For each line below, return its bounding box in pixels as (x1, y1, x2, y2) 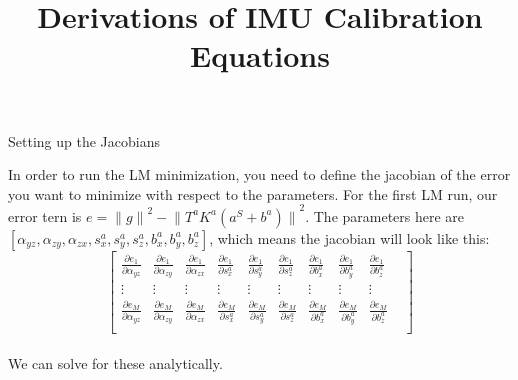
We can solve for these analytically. (8, 352, 223, 373)
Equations (190, 35, 330, 76)
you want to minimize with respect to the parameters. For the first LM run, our (8, 183, 498, 204)
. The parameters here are (305, 205, 465, 226)
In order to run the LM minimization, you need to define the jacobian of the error (8, 164, 511, 185)
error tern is (8, 205, 82, 226)
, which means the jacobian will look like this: (209, 227, 490, 248)
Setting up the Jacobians (8, 130, 160, 151)
